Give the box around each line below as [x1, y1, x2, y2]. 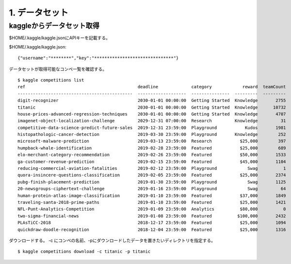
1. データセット [9, 7, 69, 18]
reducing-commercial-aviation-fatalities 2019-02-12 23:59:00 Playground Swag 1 [17, 165, 286, 171]
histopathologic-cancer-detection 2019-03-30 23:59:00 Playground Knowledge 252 [17, 132, 286, 137]
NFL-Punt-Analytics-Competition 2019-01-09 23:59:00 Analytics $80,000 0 [17, 206, 286, 212]
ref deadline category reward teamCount [17, 84, 286, 90]
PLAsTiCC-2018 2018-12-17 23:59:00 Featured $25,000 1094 [17, 220, 286, 226]
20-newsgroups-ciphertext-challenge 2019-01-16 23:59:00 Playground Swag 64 [17, 186, 286, 192]
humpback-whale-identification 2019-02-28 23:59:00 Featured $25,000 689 [17, 145, 286, 150]
